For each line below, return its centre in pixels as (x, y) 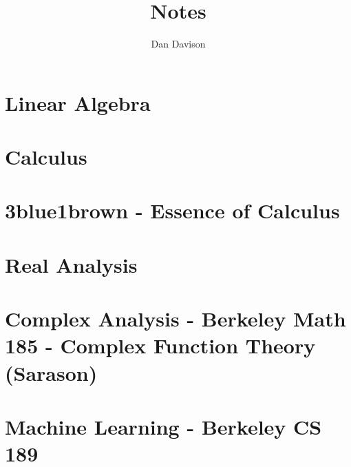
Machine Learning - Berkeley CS (163, 426)
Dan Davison (178, 44)
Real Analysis (71, 264)
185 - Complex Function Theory (160, 345)
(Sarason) (51, 372)
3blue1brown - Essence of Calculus (172, 210)
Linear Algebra (78, 102)
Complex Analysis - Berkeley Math (175, 319)
